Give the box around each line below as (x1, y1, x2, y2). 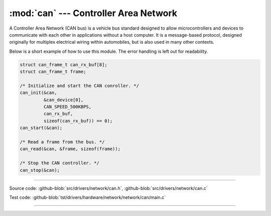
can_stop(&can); (20, 167, 60, 173)
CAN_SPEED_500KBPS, (43, 104, 92, 110)
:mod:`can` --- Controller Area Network (9, 8, 178, 19)
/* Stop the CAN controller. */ (20, 160, 100, 166)
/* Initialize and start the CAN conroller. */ (20, 83, 139, 88)
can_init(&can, (20, 90, 57, 95)
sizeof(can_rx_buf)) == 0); (43, 118, 113, 124)
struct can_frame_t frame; (20, 69, 86, 75)
